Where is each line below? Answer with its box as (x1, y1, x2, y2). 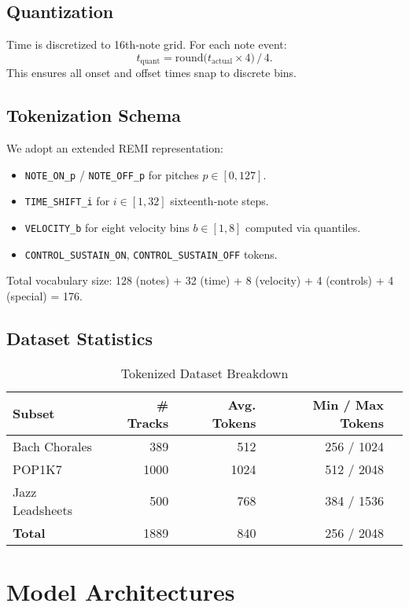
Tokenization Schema (6, 103, 182, 127)
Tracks (127, 413, 169, 432)
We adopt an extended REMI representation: (6, 140, 223, 156)
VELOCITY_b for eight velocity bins (24, 219, 190, 235)
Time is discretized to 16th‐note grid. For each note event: (6, 36, 287, 53)
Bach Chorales (13, 436, 92, 455)
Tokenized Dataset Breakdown (120, 363, 289, 382)
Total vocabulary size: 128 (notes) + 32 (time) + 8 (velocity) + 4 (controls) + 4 (6, 272, 394, 289)
